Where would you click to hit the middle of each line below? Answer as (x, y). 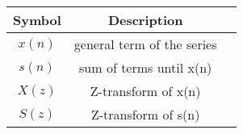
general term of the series (145, 44)
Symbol (37, 20)
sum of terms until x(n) (146, 67)
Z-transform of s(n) (145, 114)
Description (145, 20)
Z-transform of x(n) (145, 91)
